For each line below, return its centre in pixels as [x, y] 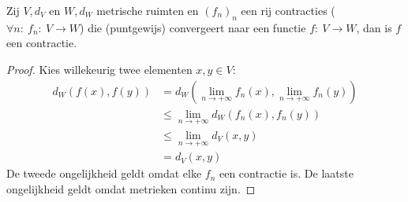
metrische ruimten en [148, 10]
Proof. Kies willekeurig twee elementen [99, 69]
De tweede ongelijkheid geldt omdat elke [104, 173]
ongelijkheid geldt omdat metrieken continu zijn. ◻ [131, 188]
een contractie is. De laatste [286, 173]
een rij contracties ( [288, 10]
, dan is [374, 27]
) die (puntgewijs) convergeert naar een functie [193, 27]
